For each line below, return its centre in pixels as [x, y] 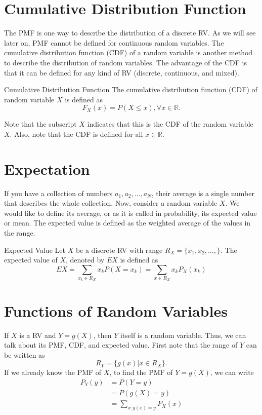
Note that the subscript [40, 124]
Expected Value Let [35, 250]
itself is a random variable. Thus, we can [183, 335]
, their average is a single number [203, 193]
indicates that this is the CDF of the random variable [170, 124]
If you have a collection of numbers [58, 193]
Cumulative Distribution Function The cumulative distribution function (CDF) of [131, 89]
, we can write [232, 372]
